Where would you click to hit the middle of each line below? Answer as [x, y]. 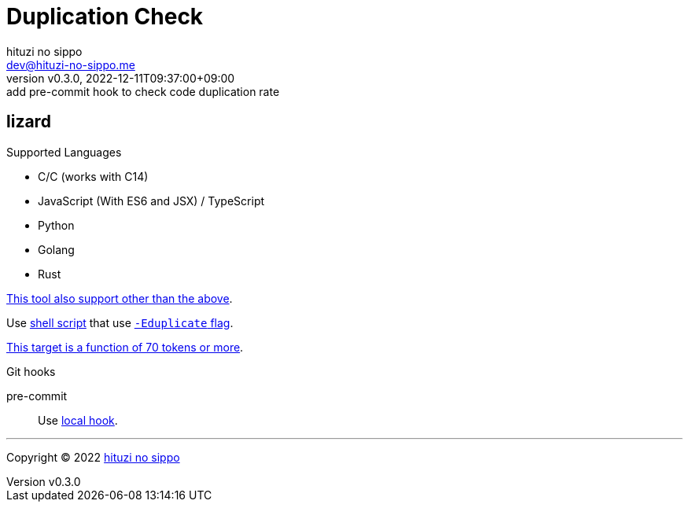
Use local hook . [78, 420]
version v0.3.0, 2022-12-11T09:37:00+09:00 [121, 78]
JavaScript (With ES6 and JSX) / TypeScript [151, 201]
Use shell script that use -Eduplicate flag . [120, 322]
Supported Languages [64, 152]
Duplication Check [105, 17]
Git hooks [31, 371]
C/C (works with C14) [93, 176]
